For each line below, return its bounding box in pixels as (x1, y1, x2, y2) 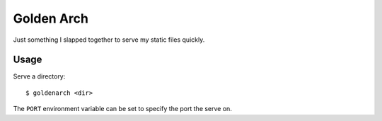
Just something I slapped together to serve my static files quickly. (13, 35, 205, 44)
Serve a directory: (13, 72, 66, 81)
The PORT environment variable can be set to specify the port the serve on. (13, 105, 233, 113)
